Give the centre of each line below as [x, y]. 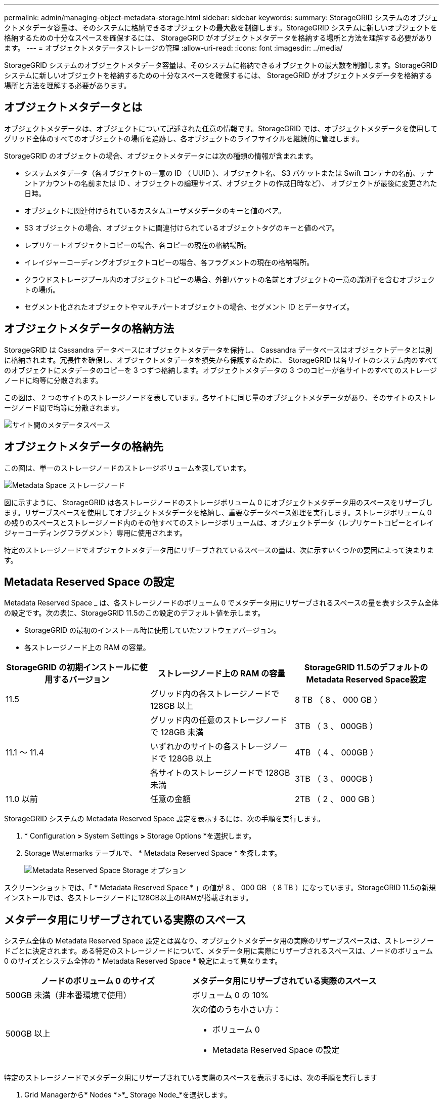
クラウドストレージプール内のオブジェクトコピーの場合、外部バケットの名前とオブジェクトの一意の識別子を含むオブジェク [230, 279]
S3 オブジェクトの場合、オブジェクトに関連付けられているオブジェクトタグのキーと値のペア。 [182, 227]
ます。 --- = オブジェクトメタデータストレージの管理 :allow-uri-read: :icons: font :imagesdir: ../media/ [173, 48]
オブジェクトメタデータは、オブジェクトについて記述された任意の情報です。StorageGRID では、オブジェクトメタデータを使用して [221, 128]
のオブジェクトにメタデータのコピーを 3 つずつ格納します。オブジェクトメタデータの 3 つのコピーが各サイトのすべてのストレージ [220, 370]
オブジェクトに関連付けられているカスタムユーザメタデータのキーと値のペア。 [155, 210]
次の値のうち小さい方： [236, 1010]
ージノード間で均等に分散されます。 [64, 407]
